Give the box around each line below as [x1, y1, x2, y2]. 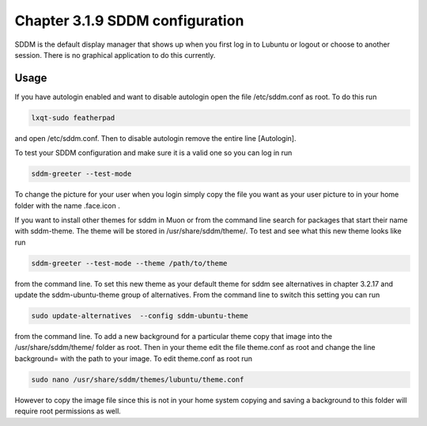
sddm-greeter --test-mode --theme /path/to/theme [31, 258, 228, 268]
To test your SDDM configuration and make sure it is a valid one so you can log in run [14, 148, 293, 158]
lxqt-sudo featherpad [31, 113, 115, 122]
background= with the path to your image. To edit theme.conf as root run [14, 353, 253, 363]
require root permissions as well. [14, 406, 122, 416]
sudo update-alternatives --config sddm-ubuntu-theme [31, 311, 248, 321]
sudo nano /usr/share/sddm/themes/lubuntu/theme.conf [31, 375, 244, 384]
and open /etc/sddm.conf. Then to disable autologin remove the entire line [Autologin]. [14, 133, 297, 143]
